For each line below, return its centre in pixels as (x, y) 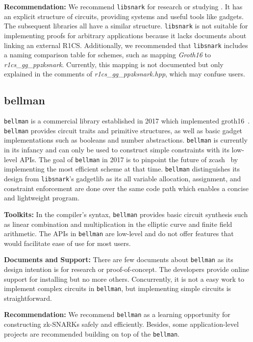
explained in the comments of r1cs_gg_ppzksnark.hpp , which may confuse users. (125, 74)
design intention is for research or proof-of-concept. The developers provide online (126, 269)
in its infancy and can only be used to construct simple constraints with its (117, 150)
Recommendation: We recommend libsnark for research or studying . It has (123, 6)
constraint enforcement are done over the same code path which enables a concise (126, 188)
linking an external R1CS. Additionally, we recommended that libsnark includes (126, 45)
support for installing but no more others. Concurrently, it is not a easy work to (124, 279)
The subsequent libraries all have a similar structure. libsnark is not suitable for (126, 26)
